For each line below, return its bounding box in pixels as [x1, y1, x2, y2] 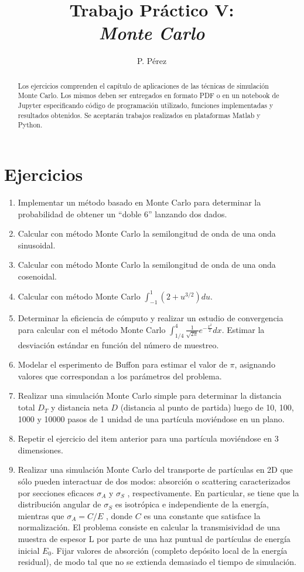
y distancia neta [51, 401, 108, 413]
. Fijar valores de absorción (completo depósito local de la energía [52, 544, 288, 556]
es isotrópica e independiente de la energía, [115, 498, 269, 510]
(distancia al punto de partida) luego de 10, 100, [120, 401, 294, 413]
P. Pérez [136, 55, 167, 67]
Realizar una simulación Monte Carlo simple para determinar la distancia [18, 389, 282, 402]
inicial [18, 544, 40, 556]
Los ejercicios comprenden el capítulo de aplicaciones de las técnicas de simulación [18, 80, 269, 90]
